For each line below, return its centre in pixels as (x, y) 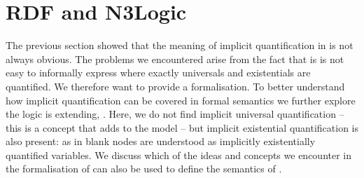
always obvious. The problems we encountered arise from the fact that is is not (175, 59)
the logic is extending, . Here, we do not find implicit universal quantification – (175, 114)
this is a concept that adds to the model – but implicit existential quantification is (182, 127)
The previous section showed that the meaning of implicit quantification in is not (180, 45)
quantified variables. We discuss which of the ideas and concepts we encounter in (179, 155)
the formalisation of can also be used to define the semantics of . (144, 169)
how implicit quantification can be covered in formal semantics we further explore (181, 100)
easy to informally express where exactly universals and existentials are (158, 73)
